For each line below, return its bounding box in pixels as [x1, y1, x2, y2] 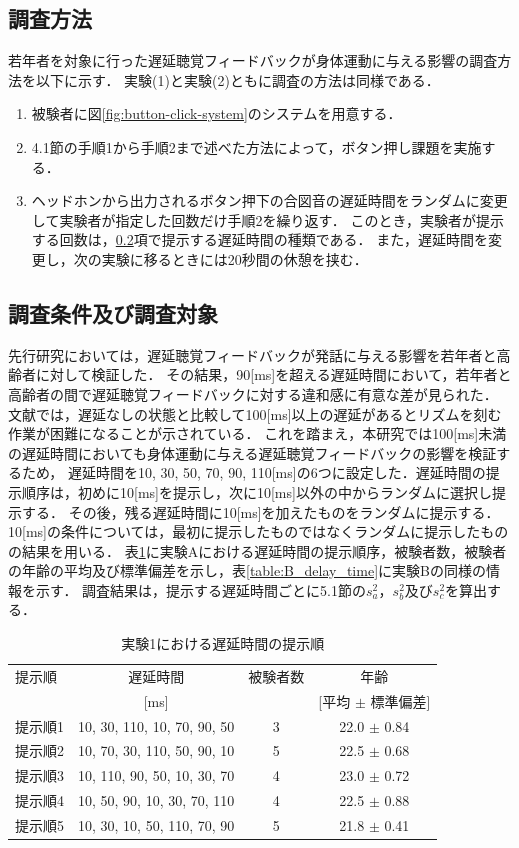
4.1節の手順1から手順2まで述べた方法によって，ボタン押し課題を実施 [31, 136, 482, 157]
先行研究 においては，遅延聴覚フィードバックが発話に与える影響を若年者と [8, 344, 497, 365]
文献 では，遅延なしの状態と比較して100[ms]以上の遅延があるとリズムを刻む [8, 403, 502, 424]
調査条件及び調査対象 [8, 297, 218, 328]
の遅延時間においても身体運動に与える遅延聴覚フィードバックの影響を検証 [8, 442, 497, 463]
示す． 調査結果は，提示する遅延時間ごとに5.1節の [35, 579, 366, 600]
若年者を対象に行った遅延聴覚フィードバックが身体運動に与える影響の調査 [8, 50, 498, 71]
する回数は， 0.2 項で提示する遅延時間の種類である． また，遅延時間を [31, 229, 488, 250]
